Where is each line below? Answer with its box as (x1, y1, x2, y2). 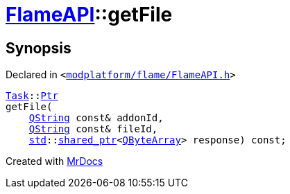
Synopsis (6, 39, 71, 57)
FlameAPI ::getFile (6, 3, 173, 26)
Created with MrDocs (6, 155, 103, 168)
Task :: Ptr (6, 90, 58, 102)
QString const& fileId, (28, 123, 158, 135)
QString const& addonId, (28, 112, 164, 124)
